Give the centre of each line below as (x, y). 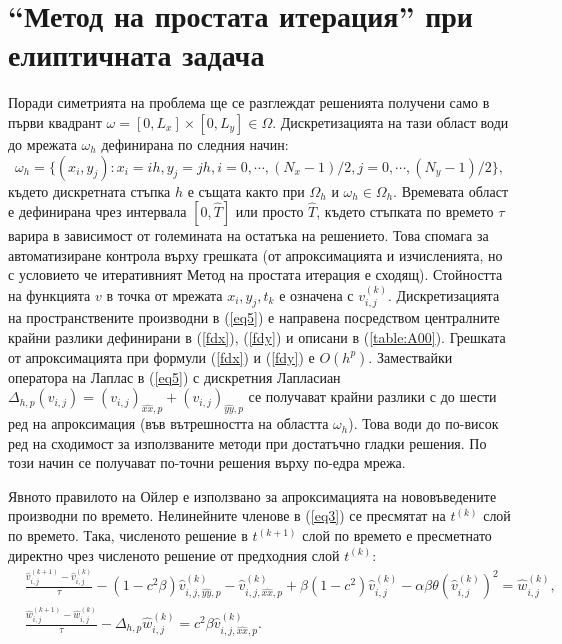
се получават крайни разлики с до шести (372, 396)
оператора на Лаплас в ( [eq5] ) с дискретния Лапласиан (174, 376)
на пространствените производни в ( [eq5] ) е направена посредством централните (254, 317)
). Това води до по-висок (423, 423)
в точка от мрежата (164, 294)
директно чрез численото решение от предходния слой (174, 554)
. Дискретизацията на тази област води (390, 121)
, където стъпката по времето (405, 211)
